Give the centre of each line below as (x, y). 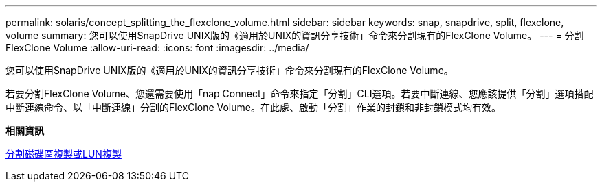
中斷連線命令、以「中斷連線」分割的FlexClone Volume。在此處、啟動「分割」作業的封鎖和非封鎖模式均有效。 (253, 107)
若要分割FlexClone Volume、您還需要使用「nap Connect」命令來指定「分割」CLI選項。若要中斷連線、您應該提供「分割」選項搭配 (300, 93)
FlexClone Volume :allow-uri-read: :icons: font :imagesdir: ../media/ (157, 48)
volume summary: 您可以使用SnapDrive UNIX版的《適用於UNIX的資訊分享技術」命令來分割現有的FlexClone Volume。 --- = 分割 (295, 35)
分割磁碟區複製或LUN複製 (64, 154)
